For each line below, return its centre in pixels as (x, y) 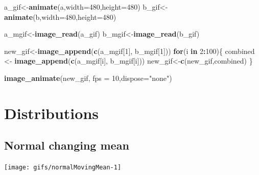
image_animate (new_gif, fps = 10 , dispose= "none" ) (88, 78)
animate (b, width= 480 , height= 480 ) (60, 17)
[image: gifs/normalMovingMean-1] (63, 168)
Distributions (51, 113)
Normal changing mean (67, 145)
